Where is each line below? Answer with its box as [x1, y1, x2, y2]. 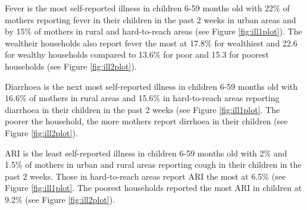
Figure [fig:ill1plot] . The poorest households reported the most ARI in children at [5, 181, 302, 194]
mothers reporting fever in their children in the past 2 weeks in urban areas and [5, 13, 296, 26]
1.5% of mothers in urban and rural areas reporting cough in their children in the [5, 158, 302, 171]
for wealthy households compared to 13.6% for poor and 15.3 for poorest [5, 48, 269, 61]
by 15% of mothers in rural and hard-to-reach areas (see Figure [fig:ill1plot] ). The [5, 25, 302, 37]
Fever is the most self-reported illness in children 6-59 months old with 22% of [5, 2, 290, 14]
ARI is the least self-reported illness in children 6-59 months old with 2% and [5, 146, 287, 159]
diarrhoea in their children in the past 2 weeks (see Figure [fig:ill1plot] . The [5, 103, 280, 115]
